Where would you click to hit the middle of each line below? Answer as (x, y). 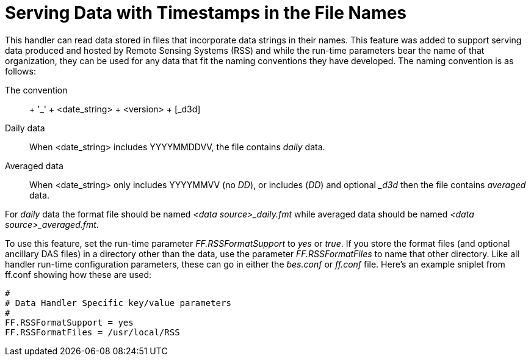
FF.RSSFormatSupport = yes (69, 322)
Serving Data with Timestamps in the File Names (206, 13)
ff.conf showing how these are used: (78, 274)
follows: (20, 71)
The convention (36, 90)
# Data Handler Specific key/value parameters (118, 303)
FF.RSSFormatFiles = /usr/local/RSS (92, 332)
